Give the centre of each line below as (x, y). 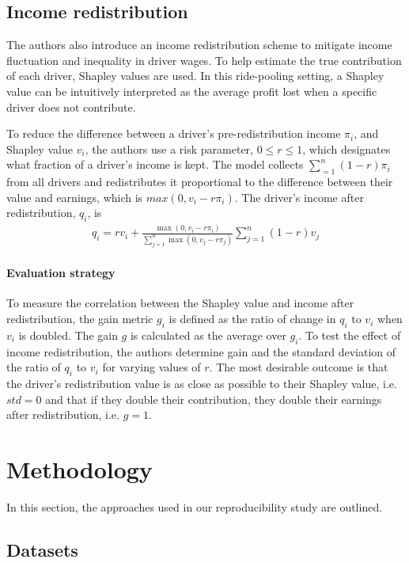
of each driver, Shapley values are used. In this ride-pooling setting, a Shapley (195, 76)
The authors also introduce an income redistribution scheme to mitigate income (199, 45)
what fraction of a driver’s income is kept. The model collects (155, 164)
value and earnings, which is (75, 197)
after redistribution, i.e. (63, 415)
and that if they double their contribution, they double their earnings (214, 399)
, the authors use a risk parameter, (169, 148)
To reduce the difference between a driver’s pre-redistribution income (174, 133)
